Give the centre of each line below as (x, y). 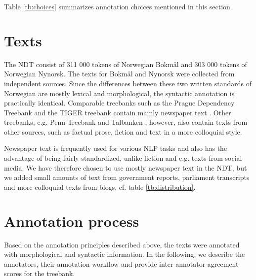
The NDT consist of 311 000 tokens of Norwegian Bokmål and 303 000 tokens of (126, 64)
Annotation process (72, 221)
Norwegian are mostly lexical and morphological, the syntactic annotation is (119, 93)
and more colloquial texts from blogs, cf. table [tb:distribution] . (100, 187)
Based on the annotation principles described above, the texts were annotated (122, 244)
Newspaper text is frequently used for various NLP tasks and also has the (116, 148)
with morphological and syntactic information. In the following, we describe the (125, 254)
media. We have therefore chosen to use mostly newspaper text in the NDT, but (126, 167)
